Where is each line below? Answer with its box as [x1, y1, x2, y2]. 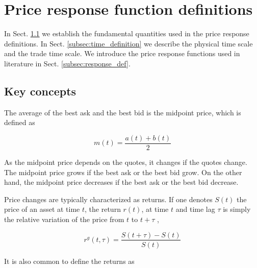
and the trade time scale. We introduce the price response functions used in [4, 48, 240, 59]
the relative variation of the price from [4, 213, 124, 224]
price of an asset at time [4, 204, 80, 214]
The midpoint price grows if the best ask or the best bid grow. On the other [4, 166, 242, 177]
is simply [223, 204, 251, 214]
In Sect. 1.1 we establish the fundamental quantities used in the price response [4, 28, 249, 39]
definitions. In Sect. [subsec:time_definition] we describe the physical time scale [4, 38, 253, 48]
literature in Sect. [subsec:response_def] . [4, 58, 131, 68]
